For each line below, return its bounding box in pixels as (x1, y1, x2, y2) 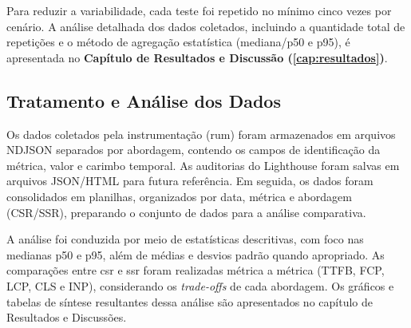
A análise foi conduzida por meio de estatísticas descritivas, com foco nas (6, 231, 364, 247)
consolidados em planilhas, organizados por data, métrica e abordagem (6, 188, 352, 204)
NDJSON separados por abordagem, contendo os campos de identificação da (6, 141, 381, 158)
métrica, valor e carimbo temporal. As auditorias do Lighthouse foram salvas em (6, 156, 400, 173)
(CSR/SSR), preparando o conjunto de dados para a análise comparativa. (6, 204, 366, 220)
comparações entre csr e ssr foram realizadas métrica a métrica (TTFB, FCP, (6, 262, 385, 279)
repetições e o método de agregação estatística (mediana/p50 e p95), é (6, 34, 350, 50)
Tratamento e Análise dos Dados (6, 88, 281, 113)
